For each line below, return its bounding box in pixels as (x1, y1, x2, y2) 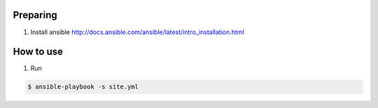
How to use (13, 46, 63, 58)
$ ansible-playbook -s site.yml (27, 83, 139, 91)
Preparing (13, 9, 57, 21)
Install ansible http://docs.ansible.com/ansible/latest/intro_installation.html (30, 28, 244, 36)
